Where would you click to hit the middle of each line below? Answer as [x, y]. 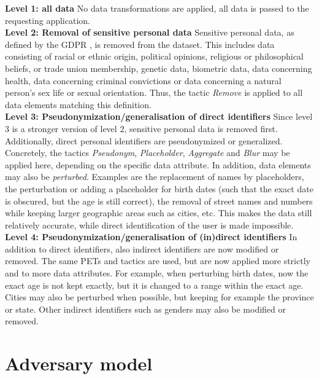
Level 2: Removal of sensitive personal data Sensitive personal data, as [150, 32]
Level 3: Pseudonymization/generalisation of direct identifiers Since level [159, 116]
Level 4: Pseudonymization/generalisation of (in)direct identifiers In [151, 237]
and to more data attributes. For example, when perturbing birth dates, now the [157, 273]
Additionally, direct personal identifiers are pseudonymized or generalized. [144, 140]
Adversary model [79, 363]
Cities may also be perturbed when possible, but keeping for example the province [159, 297]
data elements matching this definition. [78, 104]
